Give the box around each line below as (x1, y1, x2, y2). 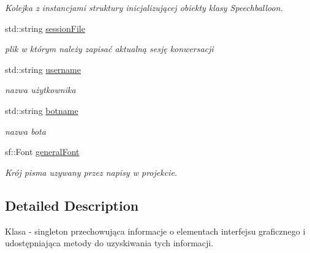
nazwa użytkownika (5, 83, 76, 96)
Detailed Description (5, 195, 139, 214)
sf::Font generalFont (5, 145, 80, 158)
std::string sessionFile (5, 21, 85, 34)
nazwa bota (5, 124, 46, 137)
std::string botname (5, 104, 78, 116)
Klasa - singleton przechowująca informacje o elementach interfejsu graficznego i (5, 224, 306, 237)
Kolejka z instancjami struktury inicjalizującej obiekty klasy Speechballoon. (5, 1, 283, 13)
